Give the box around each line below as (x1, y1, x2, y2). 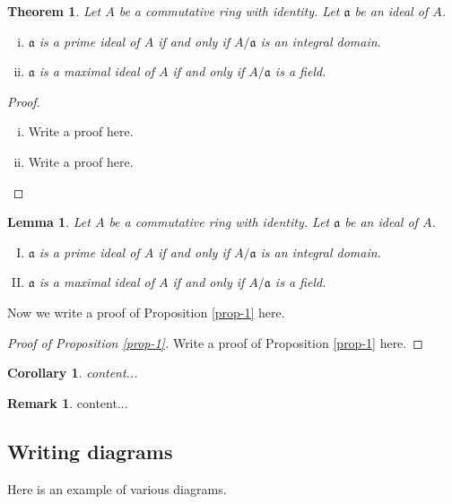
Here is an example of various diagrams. (7, 479, 227, 498)
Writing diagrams (7, 437, 173, 465)
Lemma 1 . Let (7, 213, 91, 231)
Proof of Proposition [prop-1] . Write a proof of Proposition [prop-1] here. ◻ (7, 333, 423, 352)
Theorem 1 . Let (7, 2, 101, 20)
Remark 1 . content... (7, 393, 128, 412)
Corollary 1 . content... (7, 363, 138, 382)
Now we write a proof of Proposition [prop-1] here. (7, 302, 285, 321)
